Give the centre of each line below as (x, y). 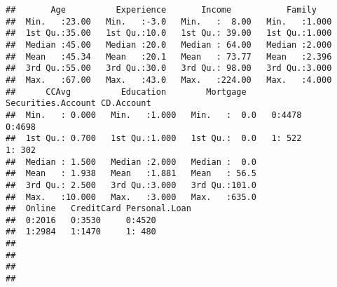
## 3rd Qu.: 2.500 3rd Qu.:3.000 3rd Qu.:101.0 (131, 185)
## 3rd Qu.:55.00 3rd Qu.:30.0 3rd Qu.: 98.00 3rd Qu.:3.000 (169, 68)
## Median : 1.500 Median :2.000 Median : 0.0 (131, 162)
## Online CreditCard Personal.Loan (98, 209)
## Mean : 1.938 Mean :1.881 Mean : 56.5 (131, 174)
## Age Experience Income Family (161, 10)
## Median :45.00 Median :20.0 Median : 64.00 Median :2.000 (169, 45)
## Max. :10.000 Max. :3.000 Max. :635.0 (131, 197)
